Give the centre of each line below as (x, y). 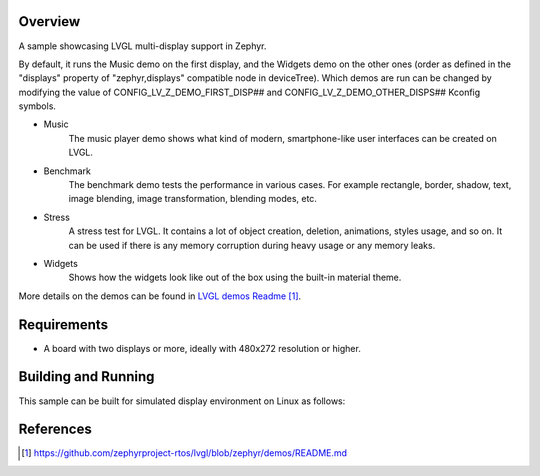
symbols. (37, 106)
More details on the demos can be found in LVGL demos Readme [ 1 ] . (160, 296)
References (55, 429)
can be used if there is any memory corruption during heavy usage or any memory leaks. (252, 245)
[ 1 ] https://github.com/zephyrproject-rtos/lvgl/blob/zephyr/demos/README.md (184, 453)
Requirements (63, 324)
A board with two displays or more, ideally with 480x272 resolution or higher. (202, 348)
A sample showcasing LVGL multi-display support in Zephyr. (142, 46)
